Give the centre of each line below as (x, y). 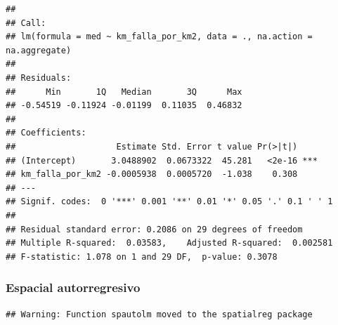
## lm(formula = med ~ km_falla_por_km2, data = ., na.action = (159, 37)
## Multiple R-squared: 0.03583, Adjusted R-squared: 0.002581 (169, 243)
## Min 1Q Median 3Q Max (124, 92)
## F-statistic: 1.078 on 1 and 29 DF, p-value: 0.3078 (142, 257)
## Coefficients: (46, 133)
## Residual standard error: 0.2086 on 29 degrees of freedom (154, 229)
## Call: (26, 23)
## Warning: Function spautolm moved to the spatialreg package (159, 314)
